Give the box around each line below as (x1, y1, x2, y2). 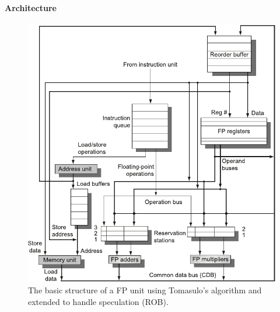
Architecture (5, 1, 57, 13)
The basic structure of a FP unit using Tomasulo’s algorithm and (28, 283, 262, 296)
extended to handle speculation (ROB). (28, 295, 169, 307)
